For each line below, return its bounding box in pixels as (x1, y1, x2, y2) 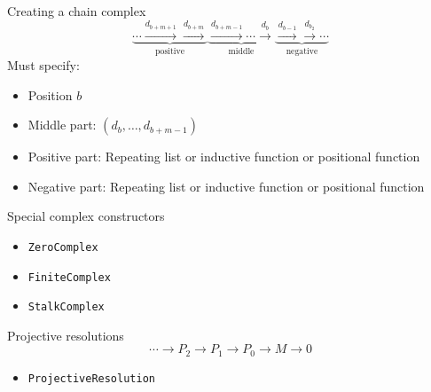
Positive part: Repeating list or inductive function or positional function (27, 147, 420, 166)
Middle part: (27, 115, 97, 134)
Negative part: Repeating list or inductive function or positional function (27, 176, 425, 195)
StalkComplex (27, 301, 105, 314)
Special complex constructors (7, 207, 165, 225)
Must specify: (7, 55, 80, 74)
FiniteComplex (27, 270, 111, 284)
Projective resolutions (7, 325, 124, 344)
